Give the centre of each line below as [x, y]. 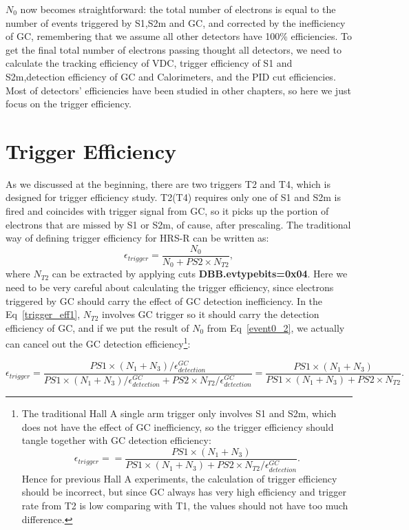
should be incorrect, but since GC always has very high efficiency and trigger [184, 492]
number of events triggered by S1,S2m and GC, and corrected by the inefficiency [176, 22]
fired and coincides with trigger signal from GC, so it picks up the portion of [167, 211]
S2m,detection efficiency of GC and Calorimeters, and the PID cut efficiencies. [171, 76]
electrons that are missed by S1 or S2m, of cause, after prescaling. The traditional [178, 224]
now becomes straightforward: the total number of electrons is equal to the [178, 9]
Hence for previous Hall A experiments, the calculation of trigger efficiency [179, 478]
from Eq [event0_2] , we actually [276, 327]
